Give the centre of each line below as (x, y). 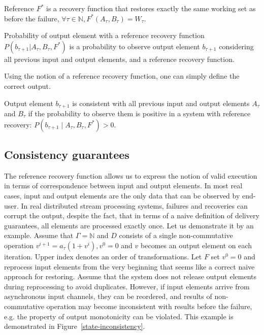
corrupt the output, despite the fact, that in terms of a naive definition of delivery (132, 215)
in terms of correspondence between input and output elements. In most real (123, 186)
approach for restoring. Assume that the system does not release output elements (130, 276)
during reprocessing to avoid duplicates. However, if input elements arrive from (127, 286)
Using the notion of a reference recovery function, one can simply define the (122, 76)
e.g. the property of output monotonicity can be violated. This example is (119, 316)
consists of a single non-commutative (176, 235)
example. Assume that (39, 235)
